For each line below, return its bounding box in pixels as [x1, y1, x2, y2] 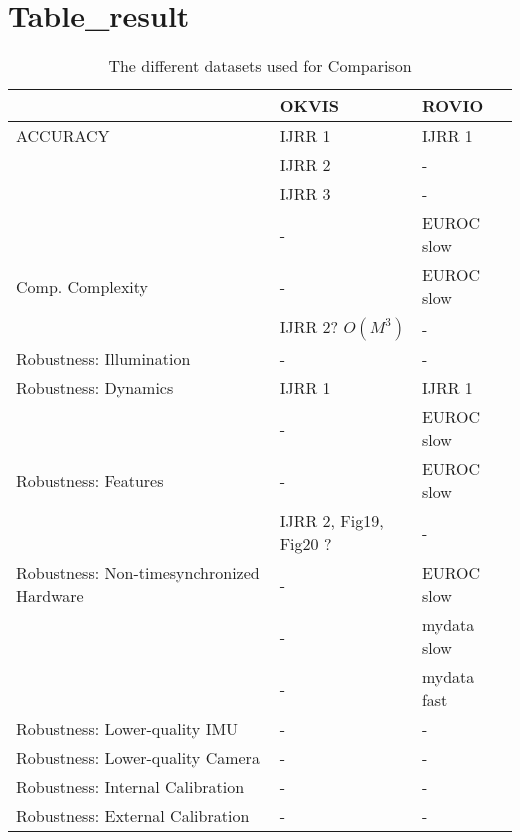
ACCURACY [16, 124, 110, 148]
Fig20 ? [279, 532, 332, 556]
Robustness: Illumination [16, 347, 191, 371]
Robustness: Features [16, 468, 164, 492]
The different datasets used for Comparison [108, 54, 412, 78]
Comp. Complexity [16, 274, 149, 298]
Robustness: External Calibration [16, 804, 250, 828]
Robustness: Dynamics [16, 376, 174, 400]
